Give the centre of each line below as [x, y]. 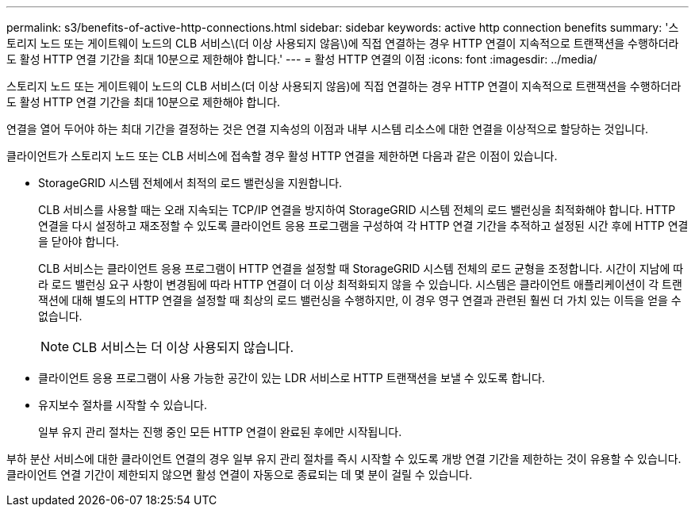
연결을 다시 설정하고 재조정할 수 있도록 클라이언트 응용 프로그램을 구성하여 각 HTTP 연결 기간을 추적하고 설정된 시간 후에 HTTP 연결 [363, 226]
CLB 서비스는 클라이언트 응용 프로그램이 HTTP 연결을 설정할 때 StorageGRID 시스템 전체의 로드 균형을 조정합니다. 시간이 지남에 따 [361, 268]
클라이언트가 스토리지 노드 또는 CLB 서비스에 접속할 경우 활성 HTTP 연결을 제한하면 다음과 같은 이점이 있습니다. [282, 156]
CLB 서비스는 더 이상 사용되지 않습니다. [183, 347]
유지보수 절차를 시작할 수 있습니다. [123, 405]
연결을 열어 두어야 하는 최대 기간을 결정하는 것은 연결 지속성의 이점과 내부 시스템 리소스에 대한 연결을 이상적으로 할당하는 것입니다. [328, 129]
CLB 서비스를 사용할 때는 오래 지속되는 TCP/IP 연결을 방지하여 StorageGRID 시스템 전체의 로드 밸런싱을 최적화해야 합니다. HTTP [357, 210]
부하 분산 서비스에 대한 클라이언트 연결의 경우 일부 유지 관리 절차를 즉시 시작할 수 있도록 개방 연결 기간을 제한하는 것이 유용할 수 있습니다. [344, 459]
